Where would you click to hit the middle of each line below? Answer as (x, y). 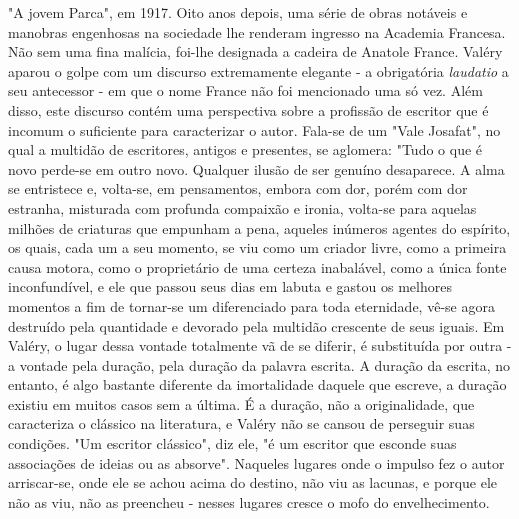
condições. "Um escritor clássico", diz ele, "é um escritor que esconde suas (232, 443)
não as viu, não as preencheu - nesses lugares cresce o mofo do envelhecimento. (249, 501)
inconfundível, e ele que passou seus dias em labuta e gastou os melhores (230, 286)
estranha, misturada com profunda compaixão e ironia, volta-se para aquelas (242, 207)
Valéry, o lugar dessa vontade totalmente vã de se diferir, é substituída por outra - (260, 345)
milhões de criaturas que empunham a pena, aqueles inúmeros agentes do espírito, (259, 227)
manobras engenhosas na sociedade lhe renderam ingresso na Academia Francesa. (257, 31)
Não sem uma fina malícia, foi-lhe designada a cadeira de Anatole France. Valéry (255, 51)
